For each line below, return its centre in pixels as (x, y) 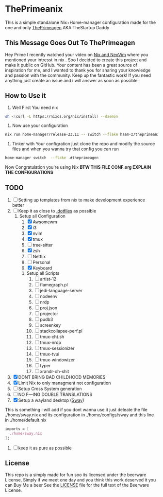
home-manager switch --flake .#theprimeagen (52, 158)
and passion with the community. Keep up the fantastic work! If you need (78, 75)
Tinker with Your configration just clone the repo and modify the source (83, 144)
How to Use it (25, 96)
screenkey (50, 325)
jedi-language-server (61, 291)
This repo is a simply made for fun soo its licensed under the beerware (76, 475)
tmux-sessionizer (57, 348)
